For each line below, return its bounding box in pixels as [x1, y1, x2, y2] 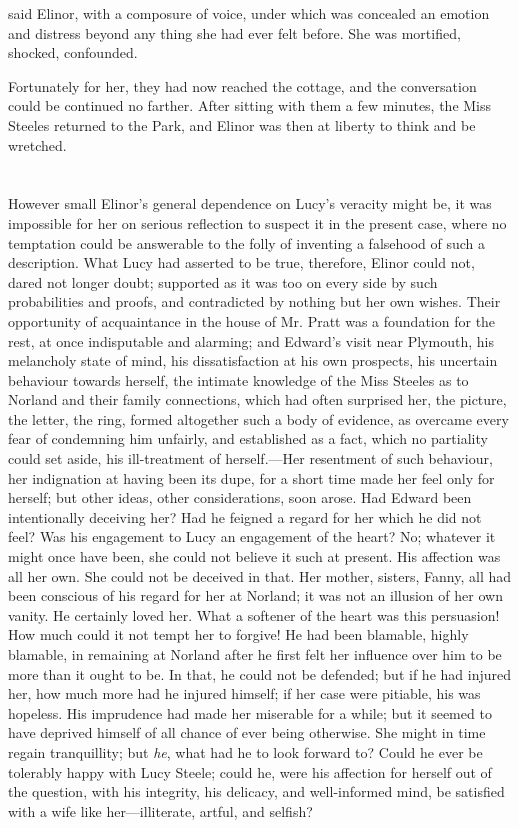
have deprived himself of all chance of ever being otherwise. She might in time [8, 722, 486, 743]
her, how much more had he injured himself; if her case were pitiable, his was [8, 683, 481, 704]
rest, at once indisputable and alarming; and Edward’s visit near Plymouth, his [8, 330, 494, 351]
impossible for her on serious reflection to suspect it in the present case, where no [8, 212, 507, 233]
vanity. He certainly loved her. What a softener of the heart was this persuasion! [8, 604, 500, 625]
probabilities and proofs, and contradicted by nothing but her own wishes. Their [8, 291, 501, 312]
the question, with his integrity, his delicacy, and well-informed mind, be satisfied [8, 781, 505, 802]
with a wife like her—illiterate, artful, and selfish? [8, 800, 313, 821]
